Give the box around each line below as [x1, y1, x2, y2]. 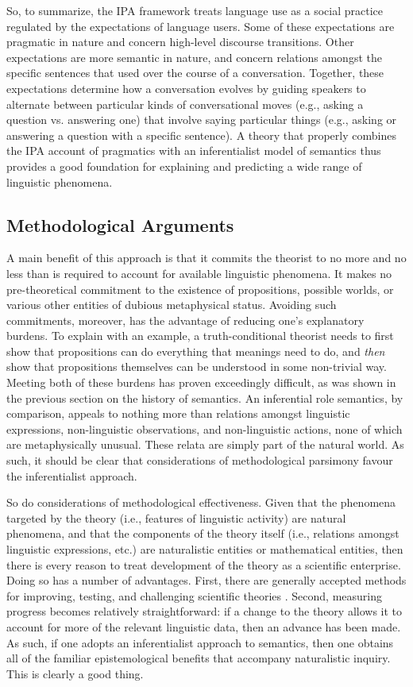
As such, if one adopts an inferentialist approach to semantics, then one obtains [6, 634, 394, 650]
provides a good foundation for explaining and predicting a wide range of [6, 157, 362, 174]
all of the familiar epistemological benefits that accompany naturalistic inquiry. [6, 650, 391, 666]
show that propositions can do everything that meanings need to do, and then [6, 342, 385, 359]
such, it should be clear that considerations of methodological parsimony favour [6, 452, 393, 469]
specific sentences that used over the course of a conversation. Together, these [6, 64, 384, 81]
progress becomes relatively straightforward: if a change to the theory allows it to [6, 603, 403, 619]
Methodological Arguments [6, 212, 234, 237]
